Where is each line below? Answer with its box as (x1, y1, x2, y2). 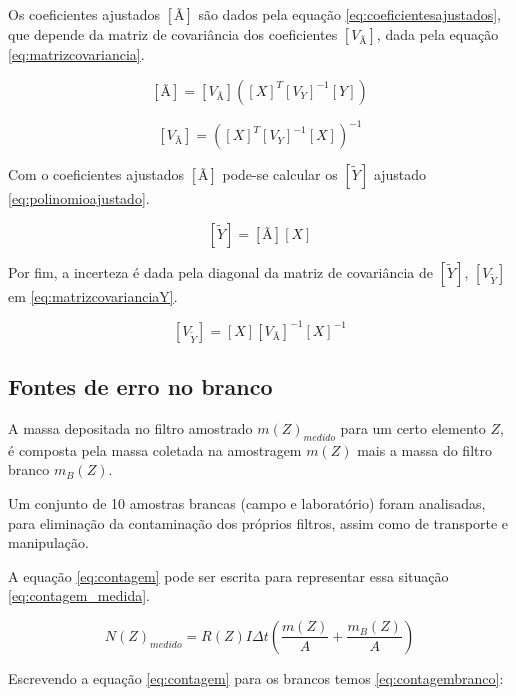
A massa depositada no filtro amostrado (8, 417, 253, 438)
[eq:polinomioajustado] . (8, 188, 150, 209)
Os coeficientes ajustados (8, 4, 160, 24)
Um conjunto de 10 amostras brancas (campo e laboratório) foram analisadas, (8, 492, 486, 513)
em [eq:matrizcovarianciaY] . (8, 285, 178, 306)
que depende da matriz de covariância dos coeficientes (8, 24, 338, 44)
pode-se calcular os (222, 164, 338, 185)
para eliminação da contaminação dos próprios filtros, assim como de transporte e (8, 512, 509, 533)
